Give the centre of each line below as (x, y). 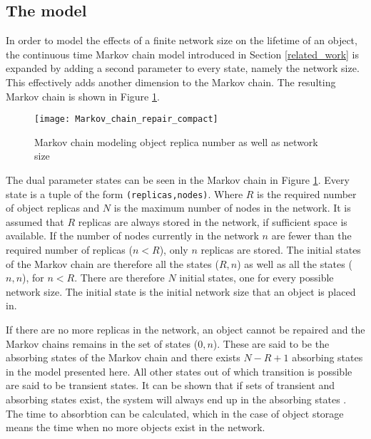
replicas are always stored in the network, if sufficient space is (213, 221)
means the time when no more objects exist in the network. (136, 427)
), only (174, 250)
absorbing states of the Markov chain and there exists (123, 357)
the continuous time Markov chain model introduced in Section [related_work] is (183, 54)
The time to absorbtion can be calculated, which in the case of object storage (175, 413)
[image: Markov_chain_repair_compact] (126, 119)
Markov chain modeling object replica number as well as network (176, 141)
